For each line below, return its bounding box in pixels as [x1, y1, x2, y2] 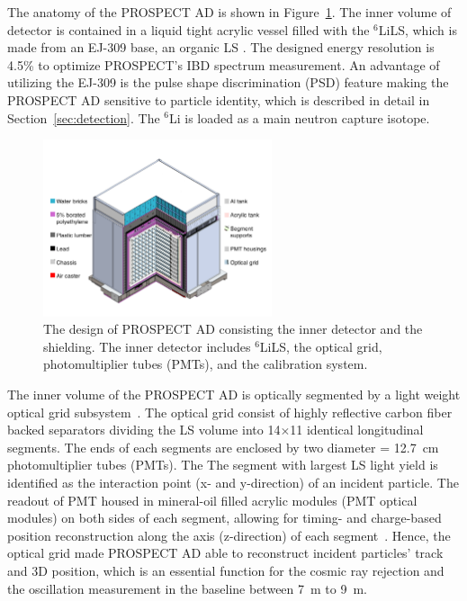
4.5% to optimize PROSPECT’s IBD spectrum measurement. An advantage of [7, 55, 440, 74]
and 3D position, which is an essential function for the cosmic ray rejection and [7, 561, 445, 579]
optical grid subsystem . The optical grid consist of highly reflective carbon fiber [7, 402, 453, 421]
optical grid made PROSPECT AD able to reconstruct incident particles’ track [7, 543, 444, 562]
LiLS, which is [378, 20, 457, 39]
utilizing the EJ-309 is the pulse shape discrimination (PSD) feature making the [7, 73, 449, 92]
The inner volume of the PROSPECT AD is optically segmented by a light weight [7, 385, 461, 404]
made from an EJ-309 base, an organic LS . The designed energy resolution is [7, 38, 435, 57]
